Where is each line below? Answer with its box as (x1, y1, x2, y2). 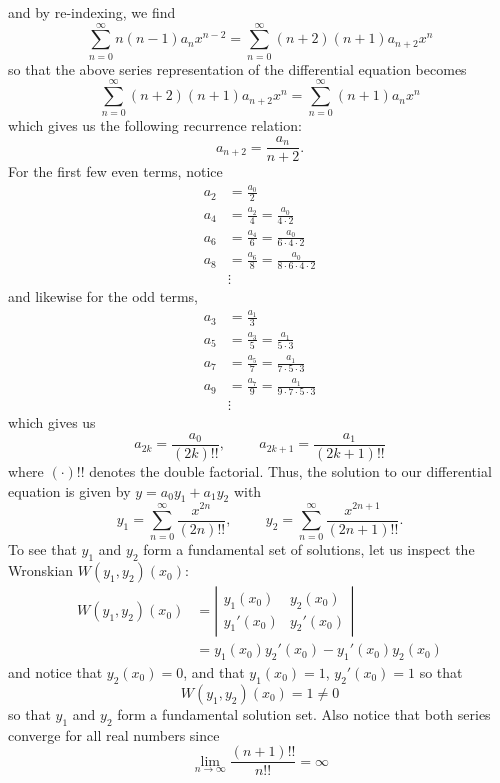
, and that (183, 662, 245, 682)
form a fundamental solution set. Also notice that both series (117, 703, 491, 724)
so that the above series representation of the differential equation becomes (8, 58, 467, 79)
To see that (8, 539, 77, 560)
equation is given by (8, 480, 131, 501)
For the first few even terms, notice (8, 161, 223, 182)
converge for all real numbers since (8, 724, 220, 745)
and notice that (8, 662, 103, 682)
